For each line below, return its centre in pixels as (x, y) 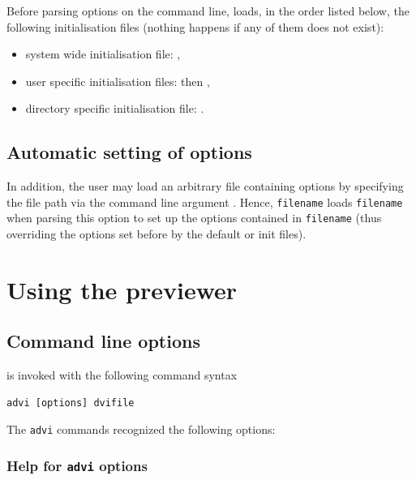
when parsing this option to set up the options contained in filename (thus (194, 218)
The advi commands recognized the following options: (141, 429)
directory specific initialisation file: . (115, 108)
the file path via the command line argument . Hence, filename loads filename (205, 201)
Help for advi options (77, 466)
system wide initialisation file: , (103, 54)
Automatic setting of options (129, 152)
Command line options (103, 341)
